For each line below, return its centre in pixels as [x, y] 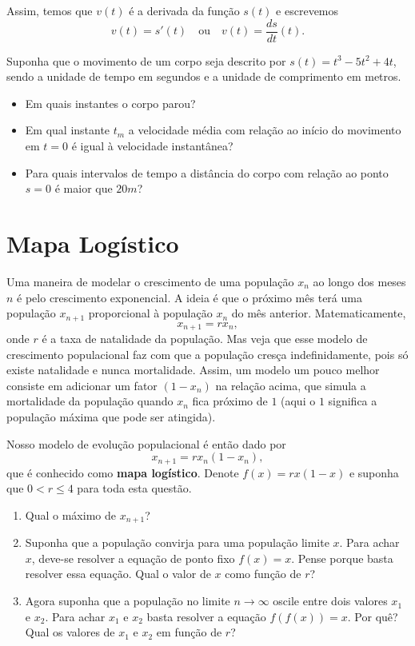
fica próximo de [230, 401]
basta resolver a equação [206, 616]
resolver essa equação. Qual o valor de [118, 574]
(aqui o [298, 401]
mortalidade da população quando [90, 401]
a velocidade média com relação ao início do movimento [265, 130]
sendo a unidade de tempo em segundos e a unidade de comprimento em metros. [204, 76]
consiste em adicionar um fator [82, 385]
